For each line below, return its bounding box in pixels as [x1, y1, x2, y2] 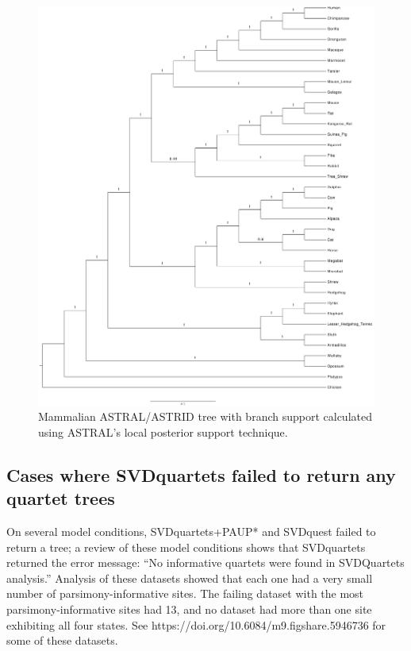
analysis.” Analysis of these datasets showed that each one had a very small [6, 569, 373, 586]
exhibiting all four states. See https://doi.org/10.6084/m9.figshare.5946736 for [6, 616, 386, 633]
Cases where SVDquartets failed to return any [6, 462, 396, 487]
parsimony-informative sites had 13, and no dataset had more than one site [6, 600, 372, 617]
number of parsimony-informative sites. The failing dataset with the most [6, 585, 364, 602]
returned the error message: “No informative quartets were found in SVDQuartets [6, 554, 405, 571]
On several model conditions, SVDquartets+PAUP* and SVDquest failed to [6, 522, 376, 539]
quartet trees [6, 486, 115, 510]
